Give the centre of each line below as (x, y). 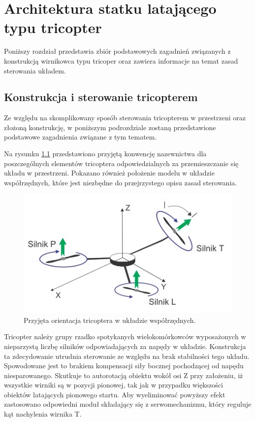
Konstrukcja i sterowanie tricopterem (101, 97)
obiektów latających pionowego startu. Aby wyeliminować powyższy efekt (115, 394)
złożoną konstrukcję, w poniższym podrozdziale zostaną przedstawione (110, 127)
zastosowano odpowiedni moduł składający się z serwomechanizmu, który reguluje (128, 404)
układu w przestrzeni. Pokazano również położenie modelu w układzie (109, 173)
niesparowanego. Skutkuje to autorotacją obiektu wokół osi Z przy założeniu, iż (124, 375)
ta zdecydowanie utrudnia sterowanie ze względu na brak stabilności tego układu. (127, 356)
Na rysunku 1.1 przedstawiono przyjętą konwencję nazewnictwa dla (105, 154)
